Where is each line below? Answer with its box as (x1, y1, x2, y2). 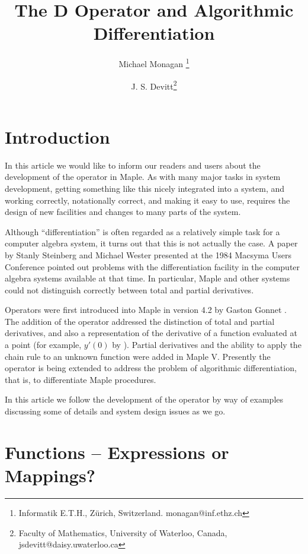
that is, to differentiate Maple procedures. (5, 373, 156, 385)
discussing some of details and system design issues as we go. (5, 405, 226, 417)
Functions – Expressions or (5, 439, 229, 464)
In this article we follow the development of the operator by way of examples (5, 393, 284, 406)
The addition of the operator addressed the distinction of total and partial (5, 315, 275, 327)
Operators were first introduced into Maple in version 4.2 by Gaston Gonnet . (5, 303, 287, 316)
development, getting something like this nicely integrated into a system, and (5, 182, 285, 194)
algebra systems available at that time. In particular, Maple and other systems (5, 272, 290, 284)
